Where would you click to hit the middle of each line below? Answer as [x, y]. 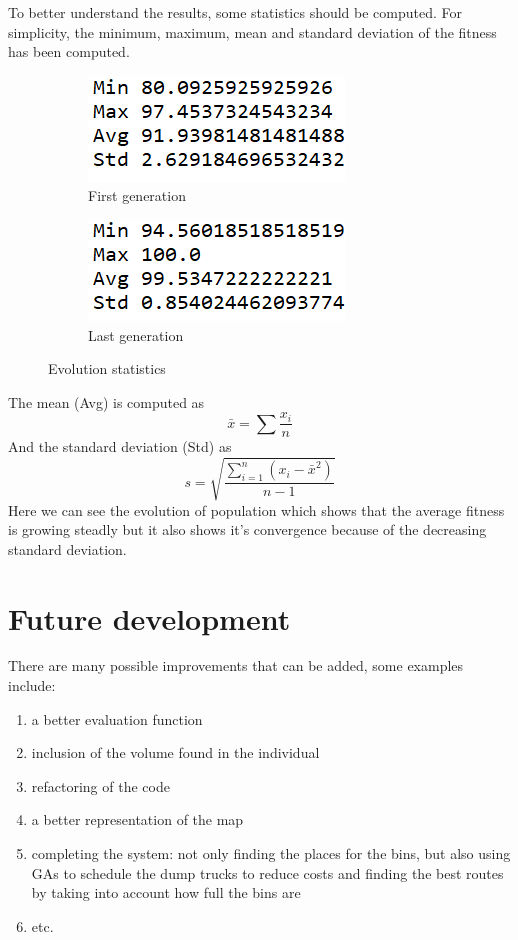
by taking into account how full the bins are [166, 892]
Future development [149, 617]
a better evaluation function [117, 718]
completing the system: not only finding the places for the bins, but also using [271, 853]
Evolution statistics [107, 368]
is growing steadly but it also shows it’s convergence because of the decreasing [247, 529]
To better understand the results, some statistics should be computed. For [235, 12]
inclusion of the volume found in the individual [175, 752]
